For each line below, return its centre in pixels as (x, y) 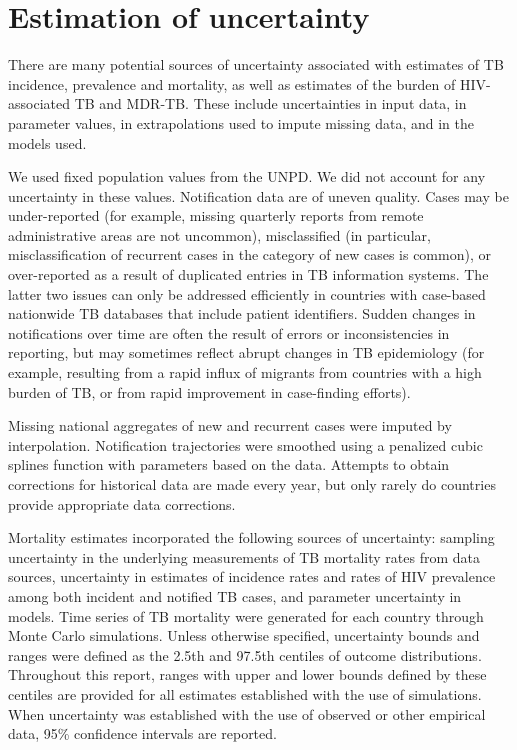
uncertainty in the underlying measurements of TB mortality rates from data (244, 556)
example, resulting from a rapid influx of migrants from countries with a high (245, 372)
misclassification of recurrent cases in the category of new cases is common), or (249, 254)
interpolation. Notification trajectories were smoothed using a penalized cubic (245, 444)
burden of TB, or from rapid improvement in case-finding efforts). (209, 391)
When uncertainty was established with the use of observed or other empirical (247, 713)
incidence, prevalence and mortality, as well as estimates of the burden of (232, 83)
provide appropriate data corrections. (122, 503)
